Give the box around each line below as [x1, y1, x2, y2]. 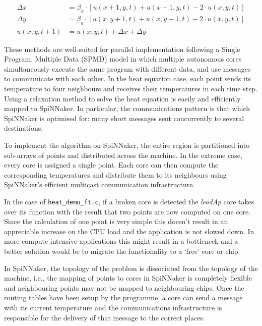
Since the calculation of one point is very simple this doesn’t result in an [4, 216, 228, 227]
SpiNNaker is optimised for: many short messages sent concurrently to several [4, 113, 244, 123]
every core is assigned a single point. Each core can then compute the [4, 159, 219, 170]
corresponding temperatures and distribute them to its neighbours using [4, 169, 227, 180]
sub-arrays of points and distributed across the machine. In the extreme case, [4, 149, 242, 160]
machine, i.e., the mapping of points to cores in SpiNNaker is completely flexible [4, 273, 252, 283]
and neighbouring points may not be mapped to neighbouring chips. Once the [4, 282, 244, 293]
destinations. [4, 123, 43, 133]
